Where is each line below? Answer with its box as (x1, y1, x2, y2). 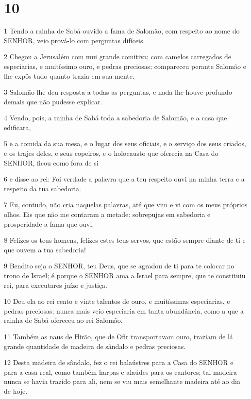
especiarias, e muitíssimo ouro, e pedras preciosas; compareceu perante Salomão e (4, 61, 246, 71)
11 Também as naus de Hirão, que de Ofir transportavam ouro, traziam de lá (4, 331, 233, 341)
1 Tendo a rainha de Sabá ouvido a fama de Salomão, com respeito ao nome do (4, 26, 240, 36)
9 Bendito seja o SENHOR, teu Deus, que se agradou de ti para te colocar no (4, 261, 234, 271)
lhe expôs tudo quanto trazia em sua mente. (4, 70, 134, 81)
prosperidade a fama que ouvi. (4, 218, 94, 229)
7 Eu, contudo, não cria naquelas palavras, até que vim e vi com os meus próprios (4, 199, 248, 210)
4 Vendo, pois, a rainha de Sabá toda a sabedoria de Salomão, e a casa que (4, 113, 227, 123)
